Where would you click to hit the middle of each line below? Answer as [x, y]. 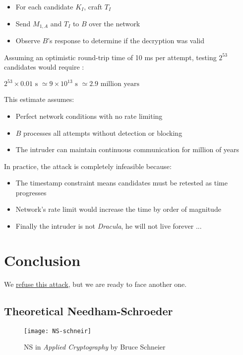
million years [120, 84]
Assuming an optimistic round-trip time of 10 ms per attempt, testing [110, 57]
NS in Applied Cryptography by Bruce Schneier [95, 347]
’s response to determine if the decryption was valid [126, 41]
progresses [31, 192]
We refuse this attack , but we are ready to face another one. [95, 284]
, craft [93, 6]
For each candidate [44, 6]
